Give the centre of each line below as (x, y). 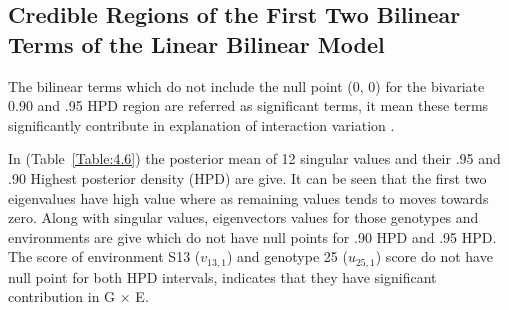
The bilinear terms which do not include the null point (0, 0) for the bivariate (246, 85)
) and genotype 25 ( (287, 256)
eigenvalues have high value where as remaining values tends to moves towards (248, 197)
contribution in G (62, 296)
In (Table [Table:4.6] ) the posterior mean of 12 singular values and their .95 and (254, 158)
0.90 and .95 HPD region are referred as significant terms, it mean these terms (248, 105)
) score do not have (434, 256)
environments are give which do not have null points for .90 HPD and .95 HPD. (252, 236)
